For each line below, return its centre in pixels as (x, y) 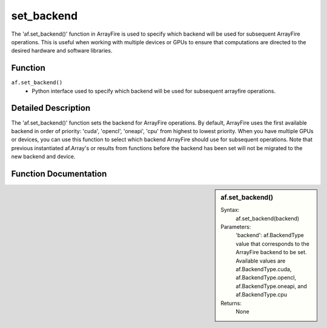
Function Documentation (59, 173)
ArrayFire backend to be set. (271, 252)
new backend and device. (43, 157)
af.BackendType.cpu (262, 295)
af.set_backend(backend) (268, 218)
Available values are (261, 261)
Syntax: (230, 210)
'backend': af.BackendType (270, 235)
